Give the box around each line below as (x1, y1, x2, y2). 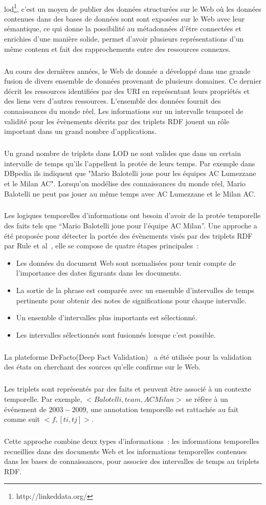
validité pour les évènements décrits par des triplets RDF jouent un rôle (4, 115, 230, 126)
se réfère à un (186, 393, 228, 404)
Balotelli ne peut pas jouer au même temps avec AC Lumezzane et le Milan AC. (4, 188, 256, 199)
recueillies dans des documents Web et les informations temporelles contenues (4, 445, 247, 456)
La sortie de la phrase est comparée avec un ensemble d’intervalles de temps (16, 285, 254, 296)
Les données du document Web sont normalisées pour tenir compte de (16, 257, 236, 268)
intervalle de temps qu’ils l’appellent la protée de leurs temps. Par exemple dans (4, 158, 255, 168)
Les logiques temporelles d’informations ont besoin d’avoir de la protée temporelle (4, 210, 261, 221)
